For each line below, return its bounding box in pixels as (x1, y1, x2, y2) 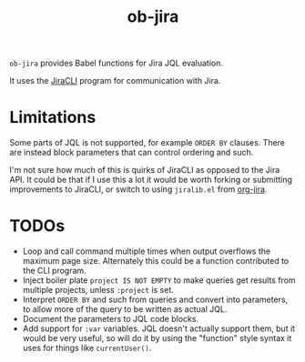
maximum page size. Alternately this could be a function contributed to (22, 256, 290, 266)
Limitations (9, 107, 97, 128)
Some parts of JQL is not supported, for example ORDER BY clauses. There (9, 137, 285, 148)
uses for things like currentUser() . (22, 343, 152, 354)
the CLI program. (22, 266, 86, 277)
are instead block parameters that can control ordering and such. (9, 147, 254, 158)
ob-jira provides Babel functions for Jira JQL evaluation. (9, 57, 224, 69)
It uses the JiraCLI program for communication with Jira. (9, 75, 221, 86)
